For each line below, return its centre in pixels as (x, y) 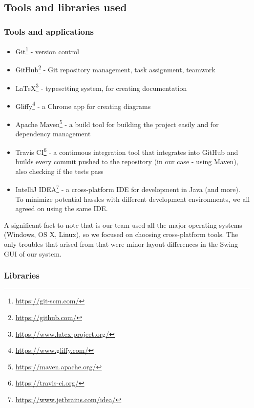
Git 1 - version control (47, 51)
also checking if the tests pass (59, 171)
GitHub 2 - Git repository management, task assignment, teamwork (115, 69)
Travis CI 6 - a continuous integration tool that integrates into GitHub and (127, 151)
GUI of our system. (33, 253)
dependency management (53, 134)
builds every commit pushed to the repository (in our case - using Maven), (127, 161)
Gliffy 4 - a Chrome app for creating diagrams (83, 105)
